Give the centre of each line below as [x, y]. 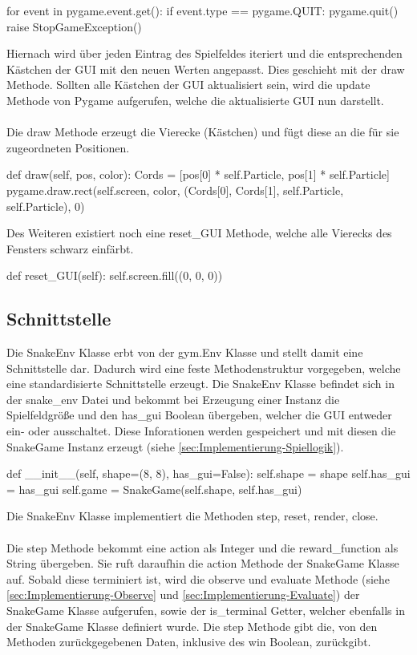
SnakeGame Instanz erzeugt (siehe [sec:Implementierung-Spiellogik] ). [175, 446]
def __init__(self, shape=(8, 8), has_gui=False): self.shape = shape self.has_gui [208, 473]
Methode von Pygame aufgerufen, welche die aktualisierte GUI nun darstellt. [195, 100]
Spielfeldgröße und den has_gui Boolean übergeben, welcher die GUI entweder [199, 415]
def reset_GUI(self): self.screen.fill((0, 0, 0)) [115, 275]
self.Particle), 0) [46, 206]
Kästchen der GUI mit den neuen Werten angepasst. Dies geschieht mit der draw [206, 69]
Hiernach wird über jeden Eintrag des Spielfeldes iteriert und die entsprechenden [204, 53]
